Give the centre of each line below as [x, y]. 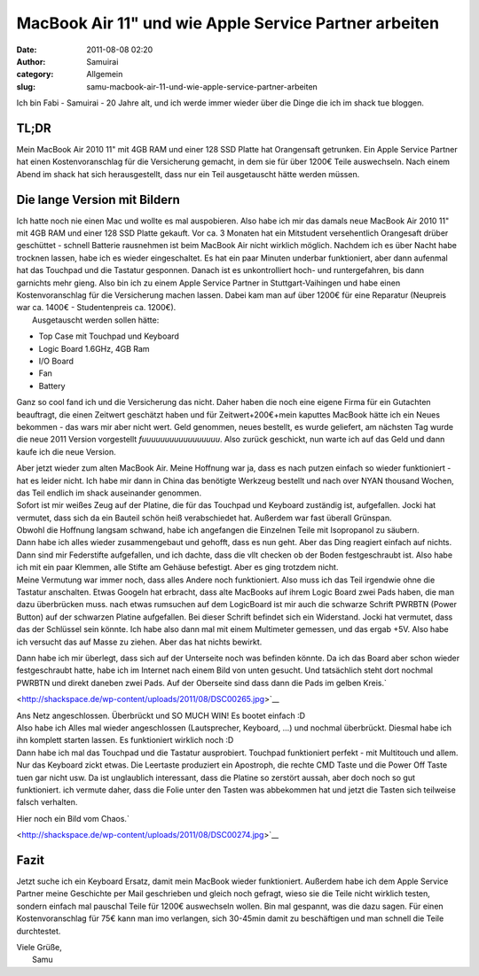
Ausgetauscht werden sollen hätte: [96, 320]
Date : [27, 50]
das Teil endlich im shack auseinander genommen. [109, 493]
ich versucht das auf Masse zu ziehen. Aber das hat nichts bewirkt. [139, 642]
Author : [31, 61]
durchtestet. [39, 931]
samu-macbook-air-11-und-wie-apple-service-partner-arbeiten [202, 86]
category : [35, 74]
